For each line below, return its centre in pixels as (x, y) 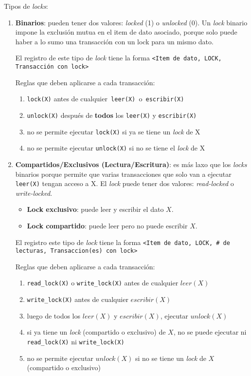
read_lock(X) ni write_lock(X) (76, 341)
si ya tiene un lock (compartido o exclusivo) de (96, 332)
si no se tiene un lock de (171, 358)
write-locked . (34, 193)
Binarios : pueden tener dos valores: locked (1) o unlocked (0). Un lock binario (131, 22)
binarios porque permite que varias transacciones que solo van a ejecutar (123, 174)
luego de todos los (54, 315)
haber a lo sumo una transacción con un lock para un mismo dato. (114, 41)
